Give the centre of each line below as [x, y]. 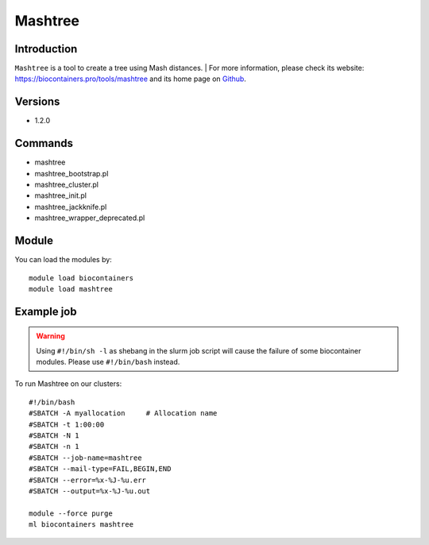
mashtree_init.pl [61, 195]
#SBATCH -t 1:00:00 [67, 424]
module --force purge [71, 513]
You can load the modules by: [64, 260]
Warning [50, 336]
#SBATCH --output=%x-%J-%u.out [90, 491]
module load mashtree [71, 289]
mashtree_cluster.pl [67, 185]
